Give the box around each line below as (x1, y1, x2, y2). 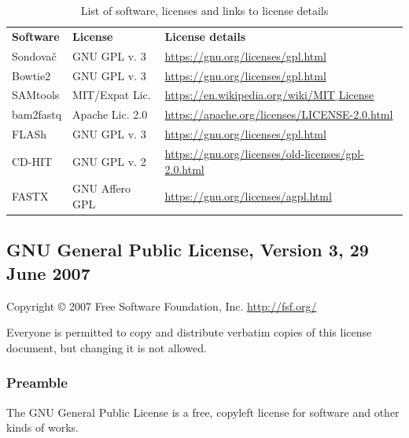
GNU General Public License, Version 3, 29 (6, 237, 369, 262)
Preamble (6, 373, 68, 392)
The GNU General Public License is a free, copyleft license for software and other (6, 403, 400, 420)
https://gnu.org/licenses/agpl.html (164, 188, 332, 204)
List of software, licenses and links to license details (80, 2, 329, 18)
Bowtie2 (12, 67, 51, 83)
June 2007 (6, 260, 90, 285)
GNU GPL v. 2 (72, 153, 146, 169)
